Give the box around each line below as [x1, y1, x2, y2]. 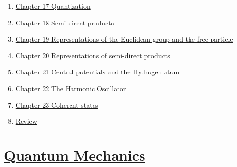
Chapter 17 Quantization [15, 1, 91, 11]
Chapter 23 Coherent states [15, 99, 98, 110]
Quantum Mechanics [4, 144, 145, 165]
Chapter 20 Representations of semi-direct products [15, 50, 170, 60]
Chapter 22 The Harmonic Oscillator [15, 83, 126, 93]
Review [15, 116, 37, 126]
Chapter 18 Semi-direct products [15, 17, 114, 27]
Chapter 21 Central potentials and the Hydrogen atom [15, 67, 180, 77]
